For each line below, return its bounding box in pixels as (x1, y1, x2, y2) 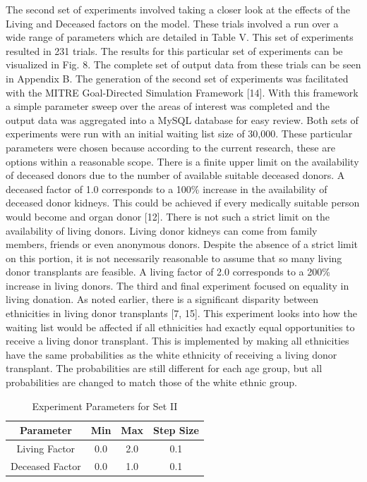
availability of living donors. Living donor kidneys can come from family (6, 223, 318, 237)
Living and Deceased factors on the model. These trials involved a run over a (6, 16, 339, 30)
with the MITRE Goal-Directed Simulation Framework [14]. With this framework (6, 85, 359, 99)
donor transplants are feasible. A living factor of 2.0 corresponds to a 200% (6, 264, 330, 279)
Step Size (152, 423, 199, 438)
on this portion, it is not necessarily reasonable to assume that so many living (6, 250, 342, 265)
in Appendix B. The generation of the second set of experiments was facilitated (6, 70, 349, 85)
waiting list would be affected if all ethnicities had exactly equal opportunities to (6, 319, 355, 334)
